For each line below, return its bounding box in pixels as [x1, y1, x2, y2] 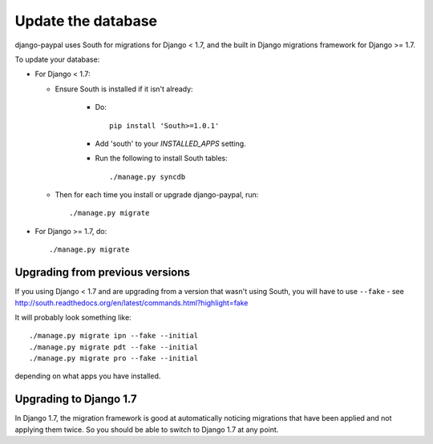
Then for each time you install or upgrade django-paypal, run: [55, 190, 259, 200]
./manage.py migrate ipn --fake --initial [29, 331, 199, 341]
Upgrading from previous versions [14, 265, 190, 280]
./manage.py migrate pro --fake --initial [29, 353, 199, 363]
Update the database [14, 12, 158, 30]
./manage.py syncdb [109, 172, 186, 181]
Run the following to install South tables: [95, 153, 228, 163]
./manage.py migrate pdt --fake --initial [29, 342, 199, 352]
